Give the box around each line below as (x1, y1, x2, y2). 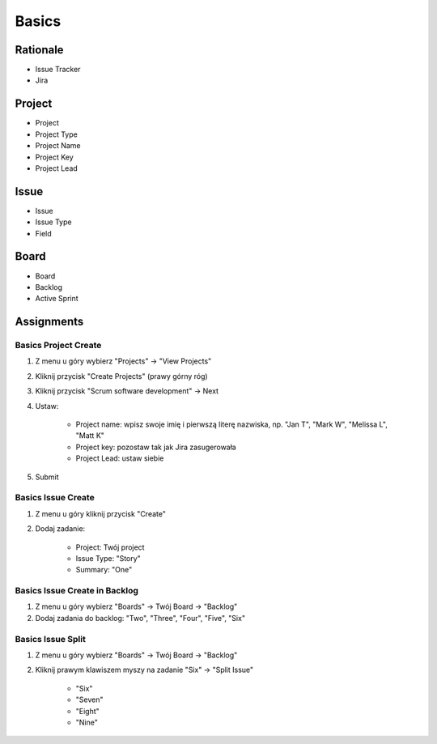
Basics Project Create (15, 340, 102, 351)
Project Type (35, 130, 78, 139)
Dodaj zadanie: (35, 524, 86, 534)
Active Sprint (35, 294, 78, 304)
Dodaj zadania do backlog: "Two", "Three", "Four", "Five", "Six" (35, 613, 246, 623)
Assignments (15, 315, 84, 329)
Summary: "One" (75, 565, 133, 575)
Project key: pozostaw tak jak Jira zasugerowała (75, 442, 236, 452)
